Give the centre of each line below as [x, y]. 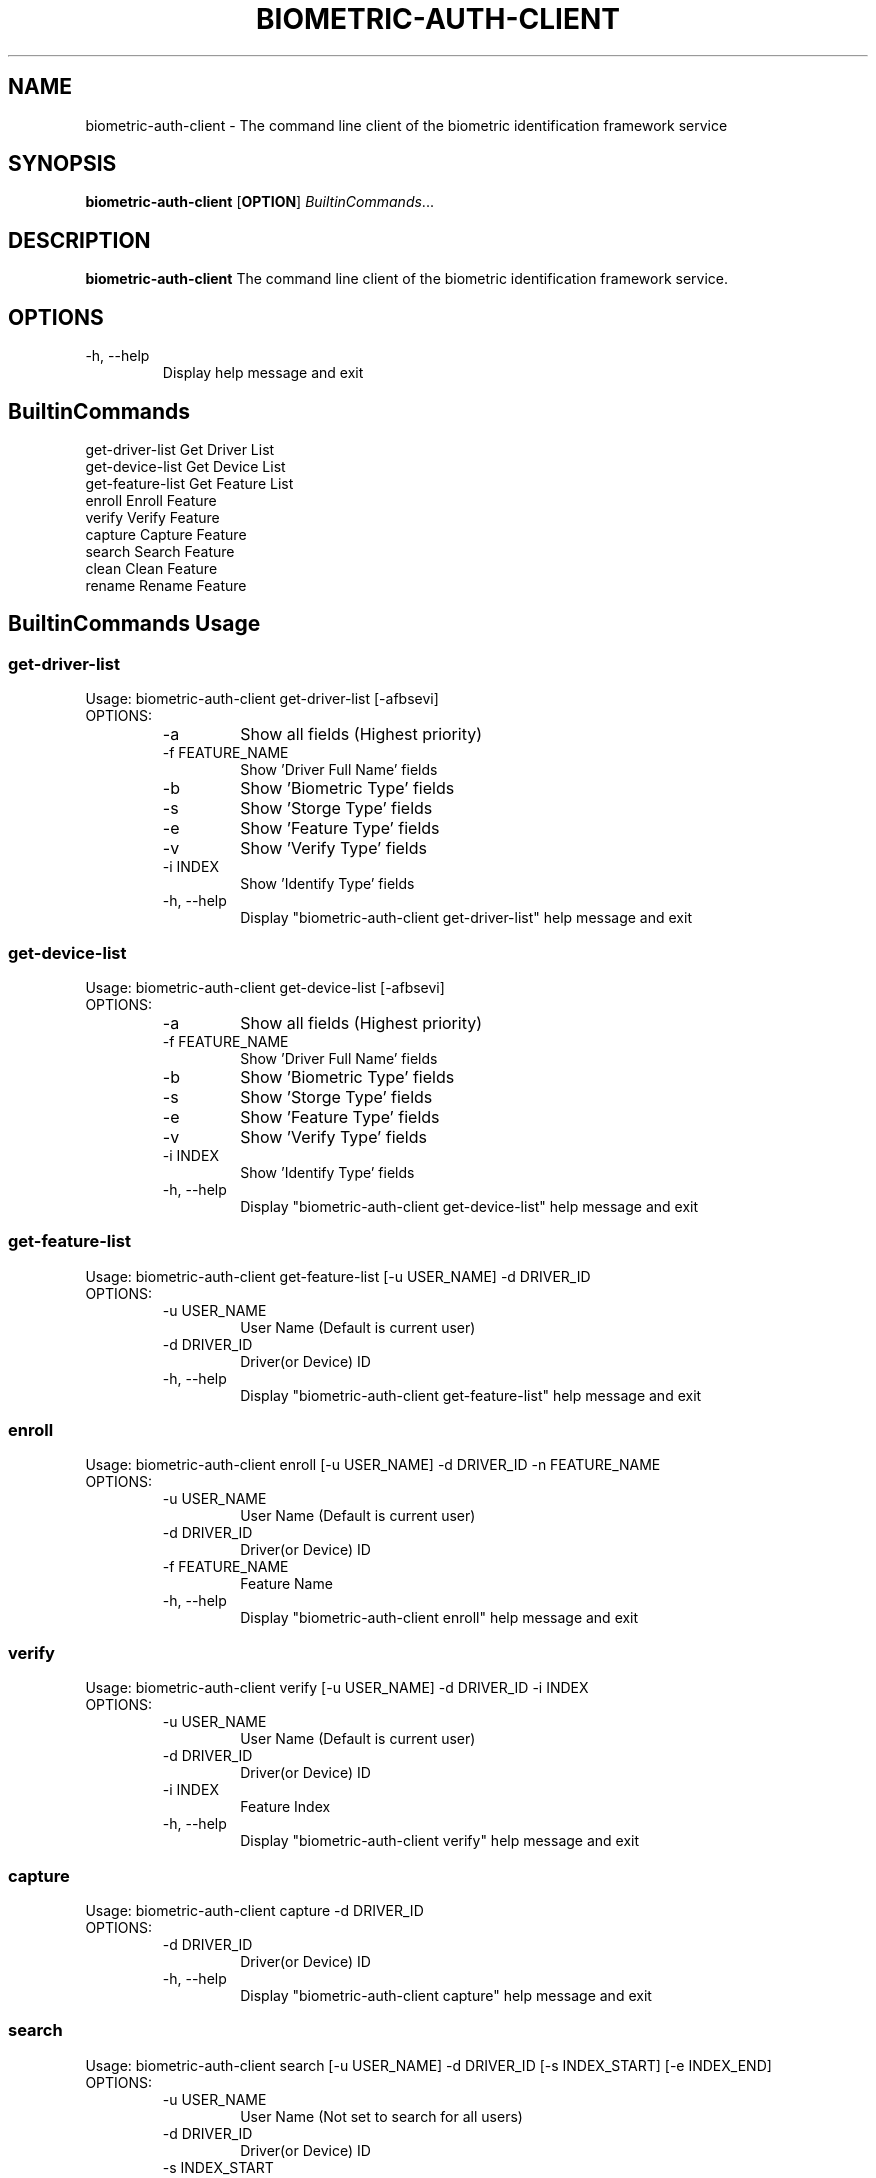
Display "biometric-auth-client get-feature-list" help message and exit [471, 1395]
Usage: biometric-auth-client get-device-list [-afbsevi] [265, 987]
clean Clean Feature [151, 568]
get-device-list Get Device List [185, 466]
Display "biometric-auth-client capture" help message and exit [446, 1995]
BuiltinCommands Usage [134, 624]
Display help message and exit [263, 373]
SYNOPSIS [62, 164]
